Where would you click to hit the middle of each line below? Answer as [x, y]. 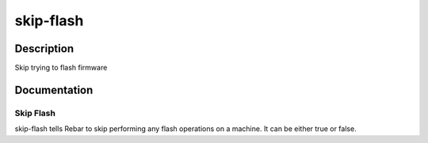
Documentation [54, 90]
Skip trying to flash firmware [61, 68]
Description [44, 49]
